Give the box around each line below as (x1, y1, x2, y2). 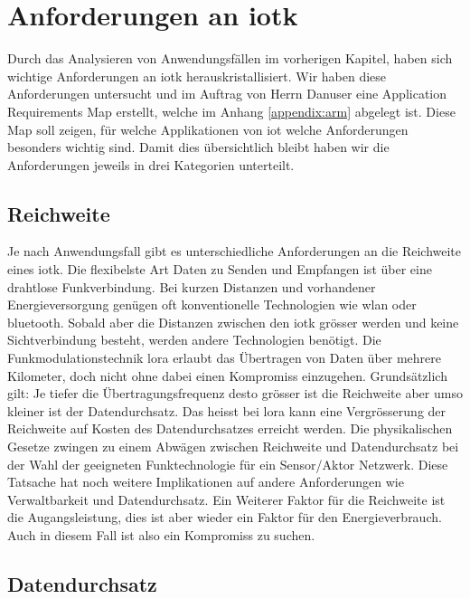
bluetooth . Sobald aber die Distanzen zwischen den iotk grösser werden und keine (7, 312, 459, 331)
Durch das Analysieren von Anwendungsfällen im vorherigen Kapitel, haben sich (7, 49, 453, 68)
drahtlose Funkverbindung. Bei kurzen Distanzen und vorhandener (7, 277, 376, 296)
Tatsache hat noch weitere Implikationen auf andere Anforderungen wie (7, 472, 404, 491)
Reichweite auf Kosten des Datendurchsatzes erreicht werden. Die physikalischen (7, 419, 453, 438)
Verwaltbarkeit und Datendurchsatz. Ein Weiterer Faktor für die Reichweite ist (7, 490, 446, 509)
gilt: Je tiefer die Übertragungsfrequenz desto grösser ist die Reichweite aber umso (7, 384, 463, 403)
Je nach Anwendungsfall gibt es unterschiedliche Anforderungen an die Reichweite (7, 242, 462, 261)
